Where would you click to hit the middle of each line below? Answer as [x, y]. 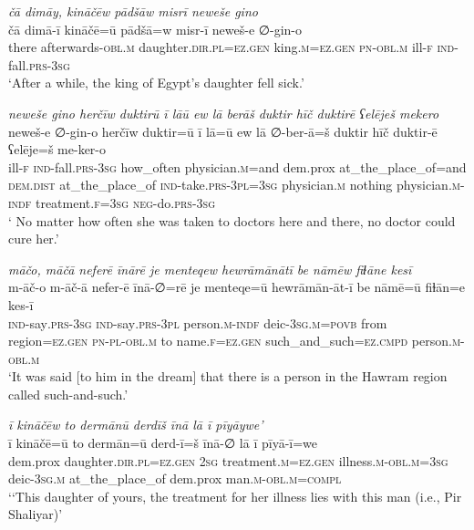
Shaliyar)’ [36, 514]
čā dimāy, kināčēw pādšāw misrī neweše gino [133, 11]
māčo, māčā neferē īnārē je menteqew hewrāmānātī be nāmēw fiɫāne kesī [210, 269]
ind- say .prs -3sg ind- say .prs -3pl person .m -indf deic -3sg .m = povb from [198, 322]
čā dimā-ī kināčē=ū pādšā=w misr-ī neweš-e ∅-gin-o [155, 29]
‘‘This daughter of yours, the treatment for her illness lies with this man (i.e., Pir [235, 496]
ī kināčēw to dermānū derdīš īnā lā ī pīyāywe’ [136, 425]
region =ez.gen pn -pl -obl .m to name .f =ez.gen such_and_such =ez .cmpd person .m [235, 341]
